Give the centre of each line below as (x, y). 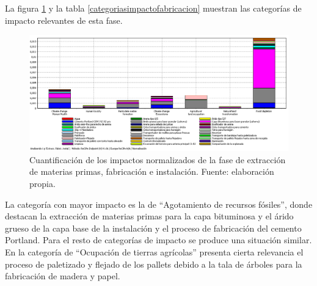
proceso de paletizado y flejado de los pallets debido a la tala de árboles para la (154, 264)
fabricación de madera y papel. (63, 276)
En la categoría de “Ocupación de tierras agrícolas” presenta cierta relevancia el (154, 251)
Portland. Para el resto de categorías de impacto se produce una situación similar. (158, 240)
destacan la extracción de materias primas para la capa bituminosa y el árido (149, 216)
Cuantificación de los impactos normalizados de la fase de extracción (158, 159)
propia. (42, 184)
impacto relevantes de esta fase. (64, 20)
